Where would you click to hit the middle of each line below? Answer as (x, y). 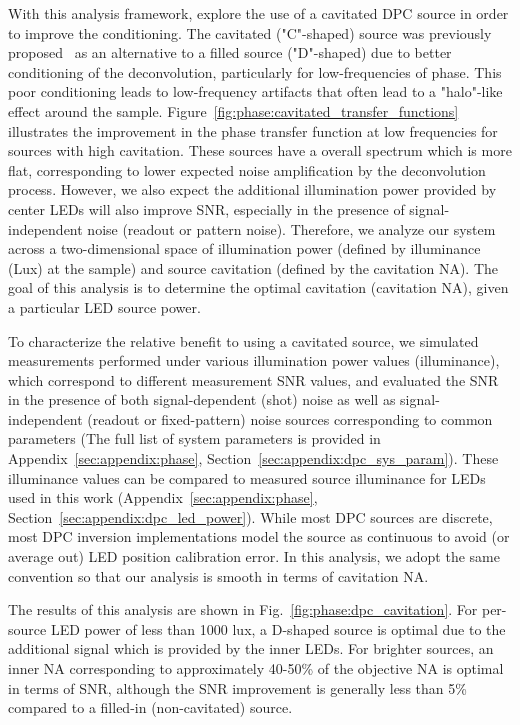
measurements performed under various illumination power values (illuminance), (254, 360)
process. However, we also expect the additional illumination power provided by (252, 189)
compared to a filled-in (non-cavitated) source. (150, 707)
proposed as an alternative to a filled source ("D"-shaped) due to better (230, 52)
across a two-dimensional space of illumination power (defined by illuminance (244, 248)
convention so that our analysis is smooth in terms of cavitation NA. (218, 575)
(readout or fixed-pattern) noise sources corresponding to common (290, 418)
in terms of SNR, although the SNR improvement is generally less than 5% (237, 687)
